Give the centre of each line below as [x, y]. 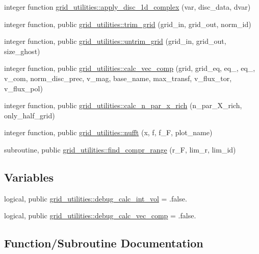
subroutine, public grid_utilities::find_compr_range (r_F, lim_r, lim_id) [120, 149]
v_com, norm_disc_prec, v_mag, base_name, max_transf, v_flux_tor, [118, 78]
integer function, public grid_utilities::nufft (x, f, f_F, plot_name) [108, 132]
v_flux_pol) [23, 88]
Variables [29, 177]
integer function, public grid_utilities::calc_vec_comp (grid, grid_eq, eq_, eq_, [130, 68]
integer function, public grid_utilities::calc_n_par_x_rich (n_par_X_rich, [123, 105]
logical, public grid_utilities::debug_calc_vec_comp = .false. [100, 215]
